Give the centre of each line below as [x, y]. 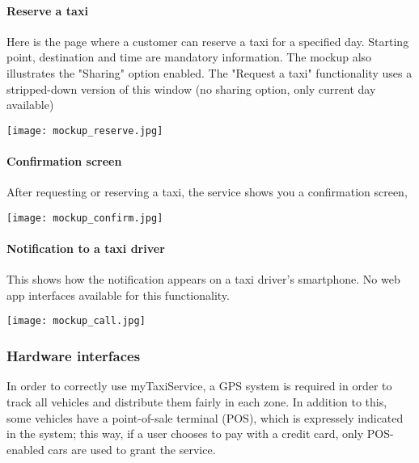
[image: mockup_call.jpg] [76, 321]
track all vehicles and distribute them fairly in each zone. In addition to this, [197, 401]
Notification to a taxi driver [86, 248]
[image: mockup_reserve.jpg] [85, 130]
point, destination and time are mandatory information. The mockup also [189, 57]
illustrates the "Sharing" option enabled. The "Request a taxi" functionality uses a [209, 72]
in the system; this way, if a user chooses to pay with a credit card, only [185, 434]
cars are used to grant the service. [132, 449]
